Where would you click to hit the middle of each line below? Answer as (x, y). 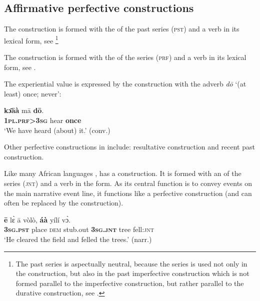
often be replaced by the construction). (64, 203)
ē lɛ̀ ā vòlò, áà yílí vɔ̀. (37, 219)
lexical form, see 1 (31, 39)
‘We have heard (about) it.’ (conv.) (57, 130)
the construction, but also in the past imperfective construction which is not (132, 273)
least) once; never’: (33, 93)
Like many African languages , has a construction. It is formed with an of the (123, 173)
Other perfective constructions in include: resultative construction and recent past (129, 147)
